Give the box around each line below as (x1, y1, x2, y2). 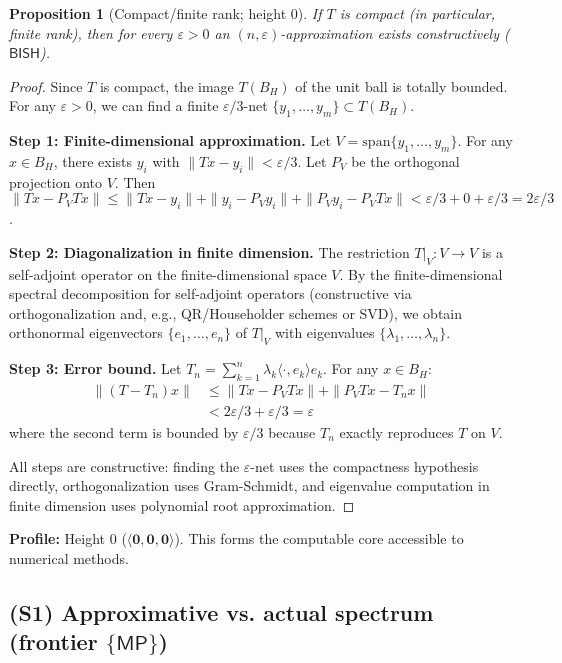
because (268, 421, 316, 442)
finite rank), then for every (9, 22, 173, 43)
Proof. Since (9, 75, 83, 96)
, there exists (53, 150, 133, 171)
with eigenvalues (274, 322, 375, 343)
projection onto (9, 171, 103, 192)
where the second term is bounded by (9, 421, 239, 442)
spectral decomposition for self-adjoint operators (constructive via (9, 283, 412, 304)
